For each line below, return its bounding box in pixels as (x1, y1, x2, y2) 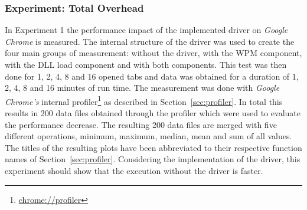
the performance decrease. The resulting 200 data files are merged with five (5, 118, 277, 130)
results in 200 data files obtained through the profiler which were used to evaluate (5, 107, 301, 119)
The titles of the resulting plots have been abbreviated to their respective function (5, 141, 302, 153)
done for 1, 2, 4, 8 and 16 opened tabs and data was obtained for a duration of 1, (5, 70, 299, 82)
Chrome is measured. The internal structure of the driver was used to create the (5, 35, 295, 47)
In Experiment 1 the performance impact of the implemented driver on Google (5, 24, 288, 36)
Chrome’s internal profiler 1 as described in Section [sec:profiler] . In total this (5, 93, 283, 107)
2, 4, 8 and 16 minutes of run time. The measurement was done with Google (5, 81, 280, 94)
